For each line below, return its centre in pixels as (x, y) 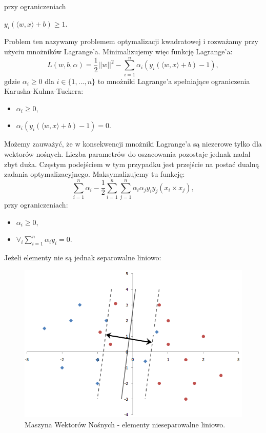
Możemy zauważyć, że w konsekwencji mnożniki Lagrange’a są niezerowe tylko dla (133, 144)
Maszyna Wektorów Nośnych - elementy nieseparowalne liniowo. (125, 424)
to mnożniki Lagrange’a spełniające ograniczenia (174, 81)
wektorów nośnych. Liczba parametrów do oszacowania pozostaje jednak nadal (127, 154)
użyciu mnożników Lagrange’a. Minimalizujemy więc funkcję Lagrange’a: (118, 51)
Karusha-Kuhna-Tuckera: (44, 91)
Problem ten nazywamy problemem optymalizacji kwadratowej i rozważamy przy (131, 41)
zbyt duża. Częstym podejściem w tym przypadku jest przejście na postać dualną (132, 164)
